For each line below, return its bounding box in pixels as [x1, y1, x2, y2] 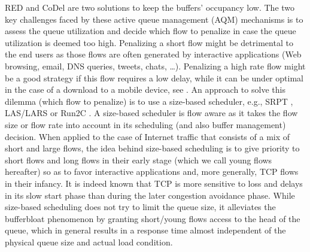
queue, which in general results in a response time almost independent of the [5, 224, 286, 236]
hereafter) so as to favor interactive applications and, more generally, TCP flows [5, 165, 299, 178]
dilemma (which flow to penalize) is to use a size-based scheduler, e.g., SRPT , [5, 95, 293, 107]
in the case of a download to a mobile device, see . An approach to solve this [5, 83, 285, 96]
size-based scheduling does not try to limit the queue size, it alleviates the [5, 201, 276, 213]
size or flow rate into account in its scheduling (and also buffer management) [5, 118, 286, 130]
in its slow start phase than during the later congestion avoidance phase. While [5, 189, 295, 201]
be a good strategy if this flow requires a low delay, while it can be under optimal [5, 71, 303, 84]
